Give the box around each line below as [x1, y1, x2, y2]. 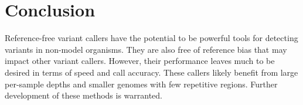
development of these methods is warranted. [5, 89, 163, 101]
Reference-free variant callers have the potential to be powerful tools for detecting [5, 32, 298, 44]
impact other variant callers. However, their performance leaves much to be [5, 55, 275, 67]
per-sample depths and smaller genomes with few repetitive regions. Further [5, 77, 278, 90]
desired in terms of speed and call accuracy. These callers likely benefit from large [5, 66, 298, 78]
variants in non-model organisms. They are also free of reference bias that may [5, 43, 287, 55]
